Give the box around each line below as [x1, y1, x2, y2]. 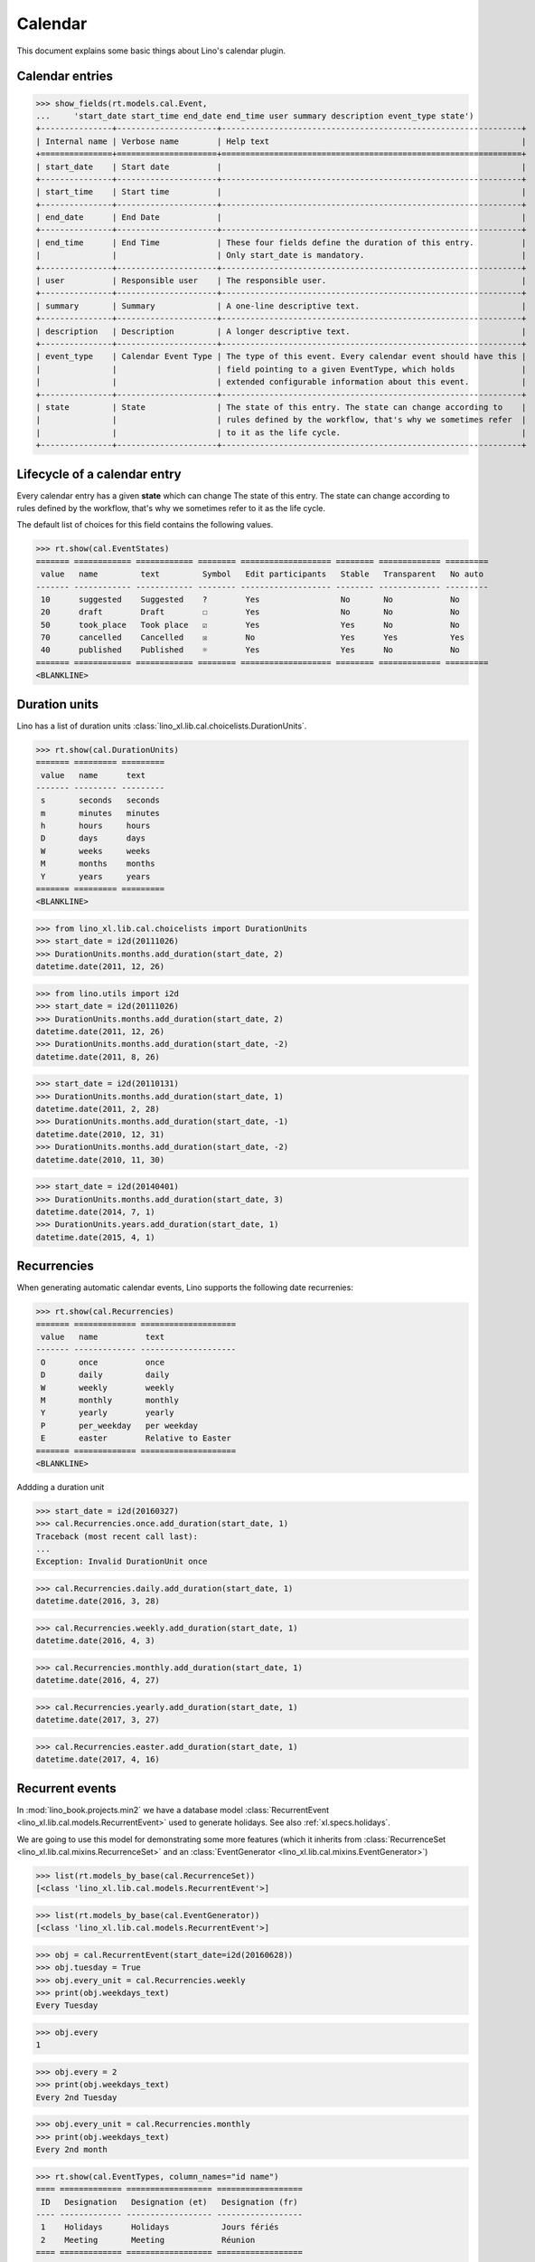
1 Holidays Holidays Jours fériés [41, 2222, 279, 2232]
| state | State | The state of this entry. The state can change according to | [35, 402, 527, 412]
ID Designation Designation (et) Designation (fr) [41, 2197, 298, 2207]
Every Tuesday [35, 2001, 99, 2010]
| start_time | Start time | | [35, 186, 527, 197]
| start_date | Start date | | [35, 161, 527, 172]
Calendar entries [16, 69, 113, 84]
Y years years [41, 871, 151, 881]
